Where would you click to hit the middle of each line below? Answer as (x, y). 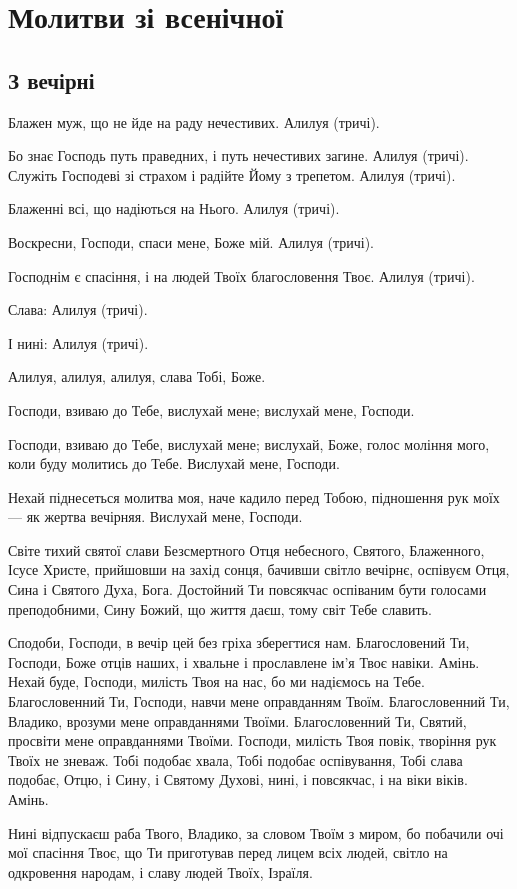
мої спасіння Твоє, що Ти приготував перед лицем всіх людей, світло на (228, 852)
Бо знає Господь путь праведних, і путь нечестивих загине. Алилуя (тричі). (238, 155)
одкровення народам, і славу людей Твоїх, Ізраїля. (160, 871)
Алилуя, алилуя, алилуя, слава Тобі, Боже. (137, 376)
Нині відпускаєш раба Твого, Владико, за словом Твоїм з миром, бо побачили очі (256, 832)
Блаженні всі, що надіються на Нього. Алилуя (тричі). (174, 208)
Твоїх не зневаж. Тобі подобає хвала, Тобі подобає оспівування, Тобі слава (235, 759)
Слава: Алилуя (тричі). (78, 309)
